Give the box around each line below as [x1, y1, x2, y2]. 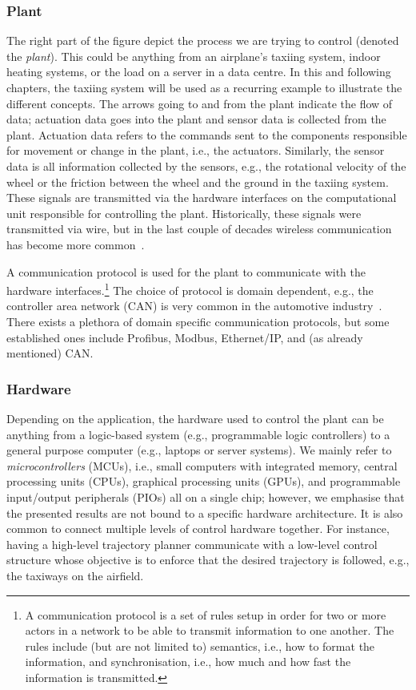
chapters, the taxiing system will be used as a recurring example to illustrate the [6, 79, 402, 95]
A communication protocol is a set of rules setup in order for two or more [25, 606, 386, 623]
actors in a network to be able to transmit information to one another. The [25, 622, 394, 639]
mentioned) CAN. [6, 345, 94, 361]
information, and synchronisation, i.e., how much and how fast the [25, 653, 351, 670]
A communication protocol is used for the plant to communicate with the [6, 263, 366, 280]
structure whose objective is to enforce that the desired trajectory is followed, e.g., [6, 551, 410, 568]
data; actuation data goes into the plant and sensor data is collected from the [6, 111, 386, 127]
